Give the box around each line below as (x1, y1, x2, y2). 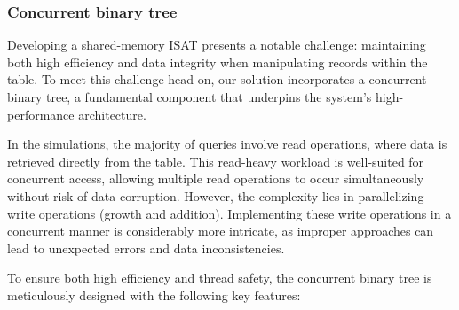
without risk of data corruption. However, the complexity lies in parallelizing (7, 186, 424, 205)
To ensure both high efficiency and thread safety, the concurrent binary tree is (7, 268, 432, 287)
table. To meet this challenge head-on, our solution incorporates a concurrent (7, 70, 427, 89)
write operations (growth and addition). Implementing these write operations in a (7, 204, 452, 222)
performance (7, 105, 75, 123)
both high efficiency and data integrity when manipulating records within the (7, 52, 428, 71)
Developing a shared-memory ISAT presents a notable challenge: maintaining (7, 35, 426, 54)
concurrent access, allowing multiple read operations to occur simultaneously (7, 169, 424, 188)
